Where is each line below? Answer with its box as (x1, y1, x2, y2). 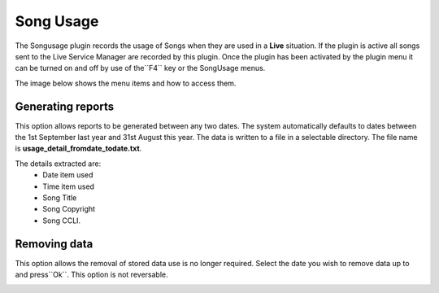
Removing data (15, 237, 93, 251)
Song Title (42, 192, 77, 203)
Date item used (42, 170, 93, 180)
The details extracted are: (15, 159, 102, 168)
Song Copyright (42, 204, 96, 214)
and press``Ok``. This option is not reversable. (15, 269, 168, 280)
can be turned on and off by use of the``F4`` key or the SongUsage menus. (15, 63, 266, 73)
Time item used (42, 181, 95, 191)
